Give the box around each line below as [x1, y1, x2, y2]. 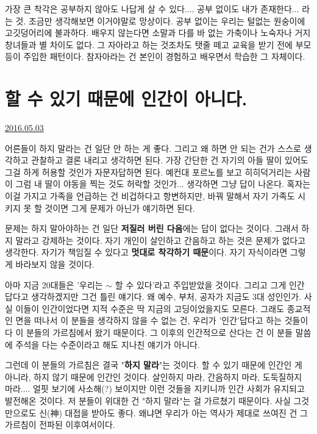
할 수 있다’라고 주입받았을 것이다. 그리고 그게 [115, 278, 287, 291]
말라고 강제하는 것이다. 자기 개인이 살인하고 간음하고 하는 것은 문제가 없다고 [15, 233, 306, 246]
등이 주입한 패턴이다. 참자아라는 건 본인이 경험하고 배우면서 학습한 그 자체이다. [5, 50, 305, 63]
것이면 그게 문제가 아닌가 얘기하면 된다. [45, 201, 195, 214]
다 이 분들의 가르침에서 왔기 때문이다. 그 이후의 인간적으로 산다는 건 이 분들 [5, 326, 293, 338]
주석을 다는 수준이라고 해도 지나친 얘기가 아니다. [15, 338, 200, 350]
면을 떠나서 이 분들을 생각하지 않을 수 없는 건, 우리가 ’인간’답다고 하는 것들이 [15, 314, 308, 327]
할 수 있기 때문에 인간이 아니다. [5, 86, 248, 111]
